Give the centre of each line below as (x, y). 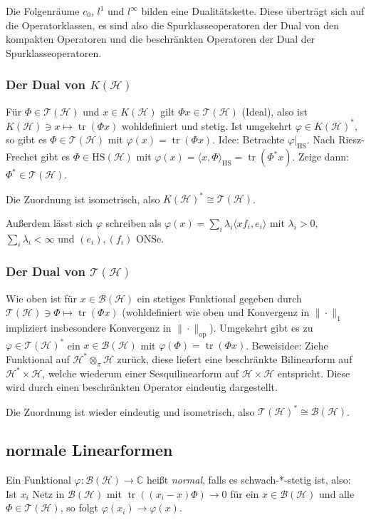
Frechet (22, 157)
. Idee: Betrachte (249, 139)
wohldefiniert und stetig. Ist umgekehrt (207, 125)
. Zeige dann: (320, 157)
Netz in (48, 493)
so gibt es (26, 139)
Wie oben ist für (42, 298)
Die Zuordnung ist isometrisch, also (83, 199)
